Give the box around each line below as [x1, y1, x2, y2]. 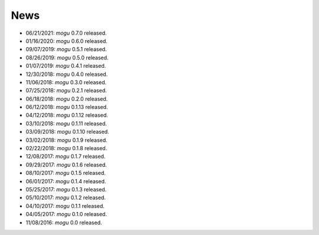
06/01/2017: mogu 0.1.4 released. [25, 177, 106, 185]
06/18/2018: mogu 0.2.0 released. [25, 95, 108, 102]
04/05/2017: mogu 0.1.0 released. [25, 211, 108, 218]
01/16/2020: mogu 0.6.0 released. [25, 37, 108, 44]
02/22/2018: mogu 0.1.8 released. [25, 145, 108, 152]
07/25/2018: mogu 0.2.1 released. [25, 87, 108, 94]
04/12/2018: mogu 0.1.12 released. [25, 112, 109, 119]
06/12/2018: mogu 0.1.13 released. [25, 104, 109, 111]
